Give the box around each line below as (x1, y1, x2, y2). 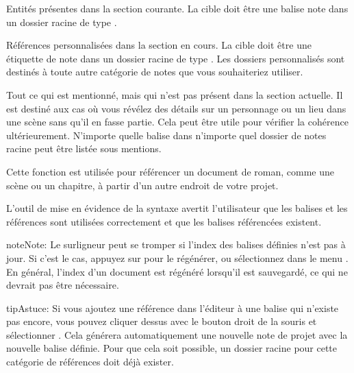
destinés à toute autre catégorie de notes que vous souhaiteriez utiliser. (6, 64, 303, 79)
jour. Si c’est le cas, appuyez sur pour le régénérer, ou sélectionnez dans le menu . (6, 250, 349, 265)
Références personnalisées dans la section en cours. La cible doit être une (6, 38, 312, 52)
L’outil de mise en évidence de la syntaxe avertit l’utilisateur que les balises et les (6, 201, 348, 215)
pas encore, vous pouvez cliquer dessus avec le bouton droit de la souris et (6, 314, 317, 328)
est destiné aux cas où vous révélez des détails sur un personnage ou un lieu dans (6, 101, 346, 115)
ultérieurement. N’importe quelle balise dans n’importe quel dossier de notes (6, 128, 327, 142)
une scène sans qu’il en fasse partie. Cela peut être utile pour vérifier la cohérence (6, 115, 349, 129)
